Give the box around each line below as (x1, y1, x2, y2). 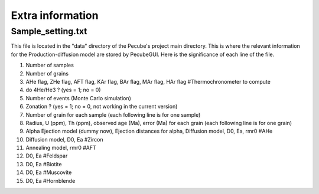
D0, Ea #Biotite (25, 160, 62, 167)
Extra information (11, 9, 99, 22)
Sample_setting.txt (11, 26, 87, 37)
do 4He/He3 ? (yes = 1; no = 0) (25, 86, 101, 94)
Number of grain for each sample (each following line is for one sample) (25, 111, 201, 118)
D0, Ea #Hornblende (25, 177, 76, 184)
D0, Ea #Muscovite (25, 169, 72, 176)
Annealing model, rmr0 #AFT (25, 144, 97, 152)
